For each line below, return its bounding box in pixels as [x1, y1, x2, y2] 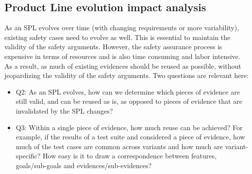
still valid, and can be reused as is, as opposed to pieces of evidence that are [16, 96, 242, 106]
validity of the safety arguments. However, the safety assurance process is [4, 41, 222, 52]
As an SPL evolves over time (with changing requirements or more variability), [4, 22, 239, 33]
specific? [16, 151, 41, 161]
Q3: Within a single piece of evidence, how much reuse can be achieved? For [16, 122, 243, 132]
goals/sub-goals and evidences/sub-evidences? [16, 160, 152, 170]
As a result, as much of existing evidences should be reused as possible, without [4, 60, 241, 71]
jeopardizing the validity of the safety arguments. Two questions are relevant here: [4, 70, 249, 80]
